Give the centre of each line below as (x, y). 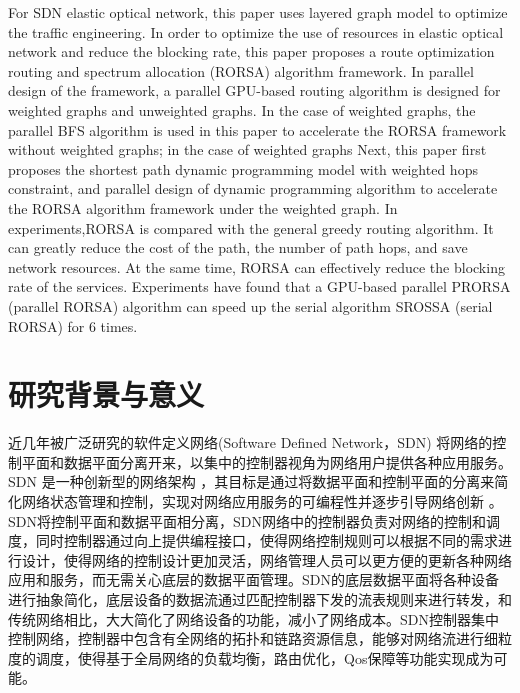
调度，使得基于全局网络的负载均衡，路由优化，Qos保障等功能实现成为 (264, 657)
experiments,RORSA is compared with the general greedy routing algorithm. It (251, 227)
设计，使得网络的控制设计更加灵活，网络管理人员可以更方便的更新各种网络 (266, 559)
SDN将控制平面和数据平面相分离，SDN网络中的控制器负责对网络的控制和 (247, 520)
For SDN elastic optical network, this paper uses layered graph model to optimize (258, 12)
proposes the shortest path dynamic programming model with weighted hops (243, 168)
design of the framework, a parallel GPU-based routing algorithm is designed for (254, 90)
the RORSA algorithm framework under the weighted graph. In (203, 207)
